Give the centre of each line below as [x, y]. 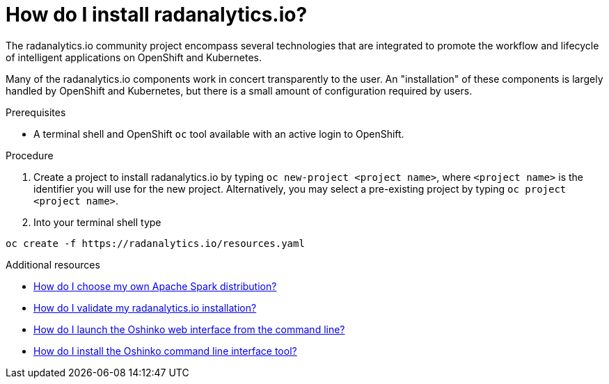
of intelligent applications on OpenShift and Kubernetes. [134, 57]
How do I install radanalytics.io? [157, 15]
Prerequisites [36, 112]
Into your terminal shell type [97, 222]
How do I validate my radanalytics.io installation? [145, 307]
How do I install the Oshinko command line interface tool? [165, 351]
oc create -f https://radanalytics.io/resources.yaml [155, 243]
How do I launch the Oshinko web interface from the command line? [189, 329]
